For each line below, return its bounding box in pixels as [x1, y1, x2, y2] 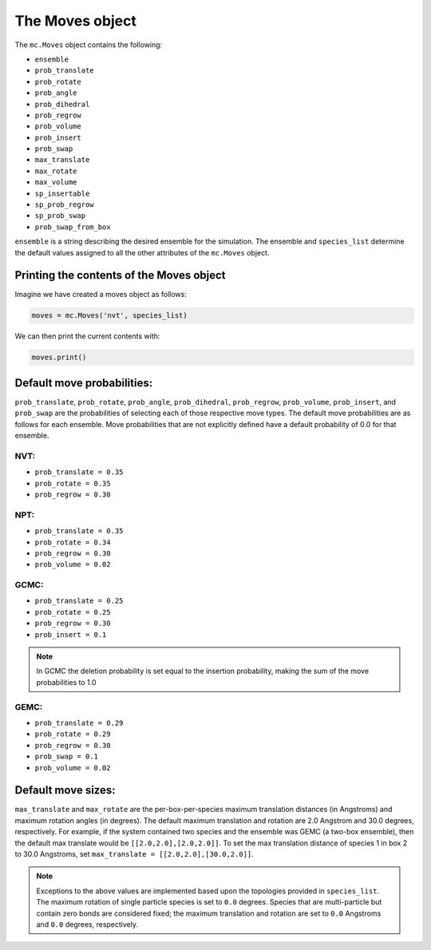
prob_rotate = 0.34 [34, 537, 111, 547]
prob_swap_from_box [34, 222, 111, 232]
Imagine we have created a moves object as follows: [14, 290, 187, 299]
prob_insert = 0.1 [34, 630, 107, 639]
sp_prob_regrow [34, 200, 95, 209]
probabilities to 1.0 [36, 677, 97, 687]
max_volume [34, 178, 77, 187]
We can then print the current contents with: [14, 331, 160, 341]
